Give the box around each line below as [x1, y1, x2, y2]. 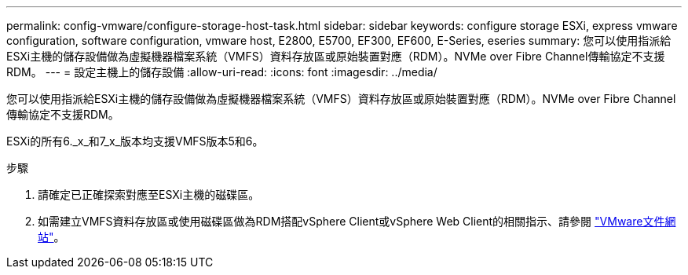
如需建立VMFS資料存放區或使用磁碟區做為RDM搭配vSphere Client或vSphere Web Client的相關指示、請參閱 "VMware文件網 [38, 214, 676, 228]
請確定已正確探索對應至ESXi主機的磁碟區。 [38, 188, 260, 201]
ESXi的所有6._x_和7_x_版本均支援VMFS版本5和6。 [6, 134, 264, 148]
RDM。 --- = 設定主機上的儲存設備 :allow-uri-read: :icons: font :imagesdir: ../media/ [6, 65, 437, 79]
